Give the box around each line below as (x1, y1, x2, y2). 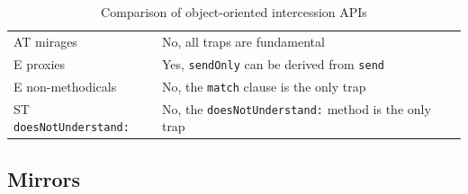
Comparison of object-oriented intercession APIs (101, 3, 367, 21)
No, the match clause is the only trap (161, 76, 366, 95)
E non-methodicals (13, 76, 117, 95)
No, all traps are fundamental (161, 31, 325, 50)
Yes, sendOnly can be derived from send (161, 54, 384, 73)
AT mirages (13, 31, 77, 50)
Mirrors (7, 164, 81, 192)
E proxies (13, 54, 66, 73)
